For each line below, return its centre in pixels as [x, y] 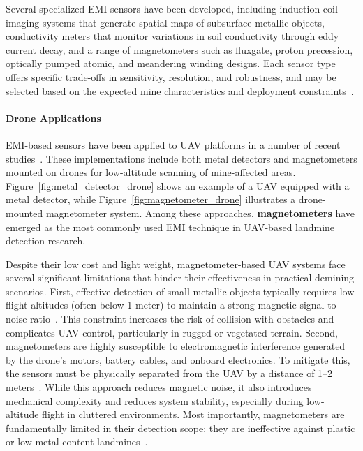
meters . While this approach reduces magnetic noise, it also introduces [159, 387]
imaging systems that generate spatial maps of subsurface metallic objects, [165, 22]
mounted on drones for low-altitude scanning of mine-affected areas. [151, 172]
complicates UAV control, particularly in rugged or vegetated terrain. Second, [172, 332]
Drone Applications [53, 118]
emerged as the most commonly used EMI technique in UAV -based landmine [170, 227]
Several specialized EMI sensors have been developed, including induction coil [172, 8]
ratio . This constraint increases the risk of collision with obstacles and [182, 319]
